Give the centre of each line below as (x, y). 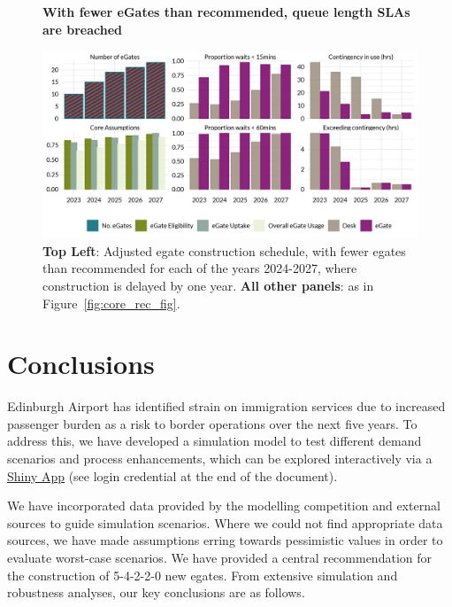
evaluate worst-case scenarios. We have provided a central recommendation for (219, 558)
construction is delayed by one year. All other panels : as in (208, 285)
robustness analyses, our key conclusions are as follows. (156, 592)
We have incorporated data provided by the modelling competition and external (224, 506)
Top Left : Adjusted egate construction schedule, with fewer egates (224, 250)
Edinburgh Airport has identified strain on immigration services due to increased (226, 406)
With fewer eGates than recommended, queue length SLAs (226, 12)
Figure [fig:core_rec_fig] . (111, 303)
